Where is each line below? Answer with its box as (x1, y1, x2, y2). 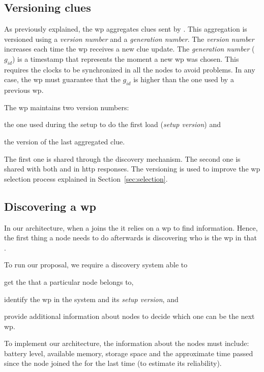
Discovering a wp (4, 198, 96, 214)
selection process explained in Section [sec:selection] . (4, 173, 168, 184)
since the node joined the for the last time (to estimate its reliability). (4, 358, 222, 368)
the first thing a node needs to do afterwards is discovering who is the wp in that (4, 232, 257, 243)
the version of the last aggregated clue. (4, 136, 125, 146)
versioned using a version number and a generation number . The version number (4, 33, 254, 44)
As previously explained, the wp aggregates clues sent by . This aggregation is (4, 23, 247, 34)
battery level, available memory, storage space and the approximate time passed (4, 348, 253, 358)
